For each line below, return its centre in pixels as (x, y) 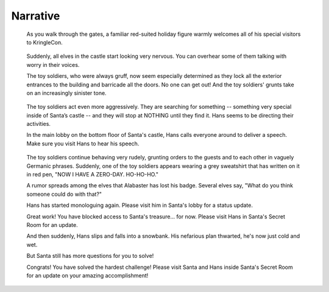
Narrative (36, 16)
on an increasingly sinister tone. (66, 93)
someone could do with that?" (64, 194)
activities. (39, 124)
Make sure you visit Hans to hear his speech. (83, 144)
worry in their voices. (53, 64)
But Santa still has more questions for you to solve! (90, 256)
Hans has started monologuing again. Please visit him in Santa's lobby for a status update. (140, 205)
